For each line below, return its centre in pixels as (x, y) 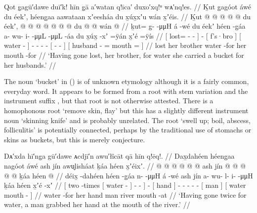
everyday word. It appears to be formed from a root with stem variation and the (126, 91)
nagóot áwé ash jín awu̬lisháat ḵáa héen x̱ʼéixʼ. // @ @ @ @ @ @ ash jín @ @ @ (125, 165)
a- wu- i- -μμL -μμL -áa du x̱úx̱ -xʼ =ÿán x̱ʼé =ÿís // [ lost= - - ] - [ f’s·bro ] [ (123, 35)
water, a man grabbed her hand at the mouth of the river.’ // (97, 204)
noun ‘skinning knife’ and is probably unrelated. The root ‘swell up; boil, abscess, (127, 120)
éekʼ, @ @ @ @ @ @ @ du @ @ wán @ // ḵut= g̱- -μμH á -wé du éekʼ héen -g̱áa (125, 26)
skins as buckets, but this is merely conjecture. (75, 139)
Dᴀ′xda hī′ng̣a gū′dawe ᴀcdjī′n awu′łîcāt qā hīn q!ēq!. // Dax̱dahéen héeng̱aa (119, 156)
